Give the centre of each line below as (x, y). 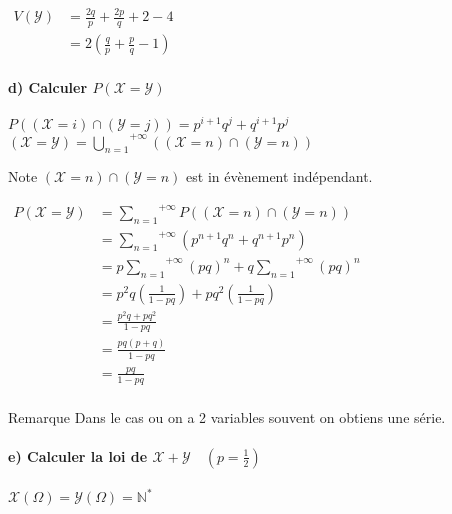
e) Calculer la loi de (78, 455)
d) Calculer (48, 86)
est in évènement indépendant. (279, 176)
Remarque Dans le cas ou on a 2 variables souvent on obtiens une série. (227, 416)
